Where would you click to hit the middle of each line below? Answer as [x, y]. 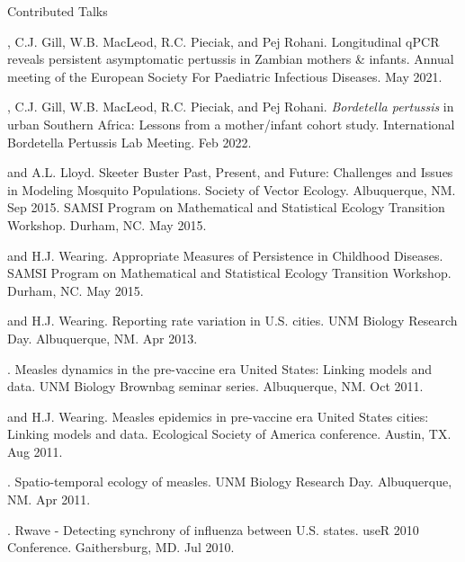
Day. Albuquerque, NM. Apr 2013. [103, 338]
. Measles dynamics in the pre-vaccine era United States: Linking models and [219, 368]
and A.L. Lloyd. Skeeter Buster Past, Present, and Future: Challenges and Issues [230, 172]
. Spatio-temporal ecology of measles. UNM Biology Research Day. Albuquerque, [230, 482]
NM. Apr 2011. [49, 500]
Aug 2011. [35, 451]
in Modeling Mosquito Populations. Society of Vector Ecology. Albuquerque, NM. [232, 189]
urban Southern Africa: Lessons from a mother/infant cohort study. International [231, 124]
